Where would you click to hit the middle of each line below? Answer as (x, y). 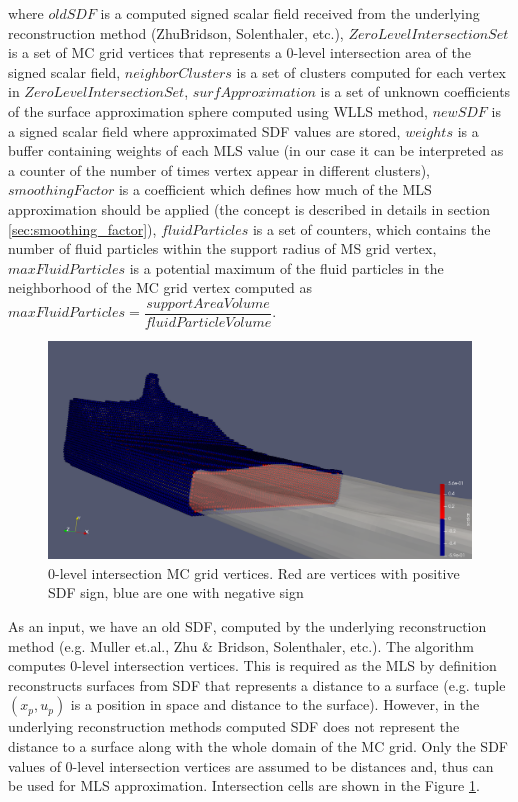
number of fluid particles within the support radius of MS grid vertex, (222, 248)
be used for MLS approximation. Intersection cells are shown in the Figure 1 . (244, 785)
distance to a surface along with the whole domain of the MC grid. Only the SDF (258, 745)
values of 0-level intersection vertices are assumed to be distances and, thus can (251, 765)
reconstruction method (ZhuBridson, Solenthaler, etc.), (176, 32)
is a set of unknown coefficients (415, 91)
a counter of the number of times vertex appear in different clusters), (219, 169)
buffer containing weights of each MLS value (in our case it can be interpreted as (256, 150)
